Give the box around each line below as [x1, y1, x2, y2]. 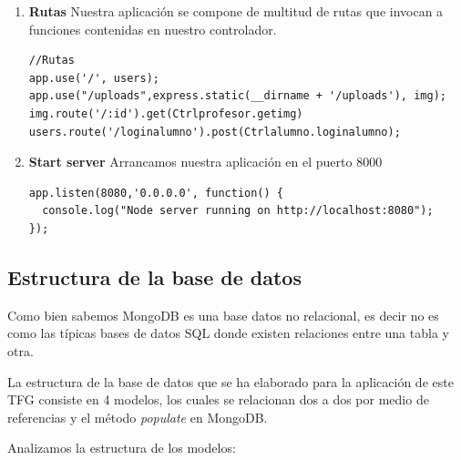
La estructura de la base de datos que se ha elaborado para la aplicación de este [7, 372, 454, 391]
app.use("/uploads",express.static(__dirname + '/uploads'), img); [28, 89, 446, 103]
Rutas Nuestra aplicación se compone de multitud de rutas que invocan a [28, 2, 444, 20]
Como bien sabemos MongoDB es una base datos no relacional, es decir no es [7, 305, 439, 324]
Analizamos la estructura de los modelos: [7, 438, 236, 457]
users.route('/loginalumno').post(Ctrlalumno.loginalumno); [28, 125, 401, 138]
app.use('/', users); [28, 71, 159, 85]
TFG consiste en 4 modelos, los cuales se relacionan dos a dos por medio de [7, 390, 429, 409]
